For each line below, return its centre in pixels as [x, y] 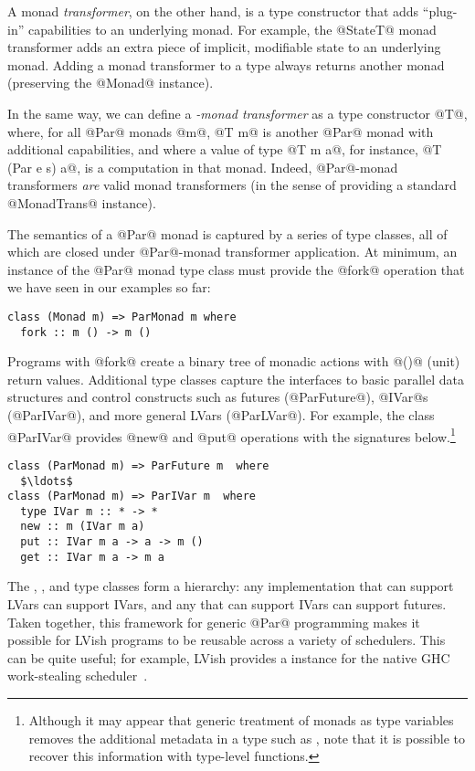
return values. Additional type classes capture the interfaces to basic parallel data [236, 379]
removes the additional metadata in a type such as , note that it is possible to [247, 738]
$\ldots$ [47, 481]
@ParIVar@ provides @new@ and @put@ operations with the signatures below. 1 [232, 435]
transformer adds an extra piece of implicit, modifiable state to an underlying [224, 47]
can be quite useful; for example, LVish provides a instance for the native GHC [229, 657]
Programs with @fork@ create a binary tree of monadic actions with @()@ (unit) [234, 361]
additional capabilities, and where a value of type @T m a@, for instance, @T [225, 149]
